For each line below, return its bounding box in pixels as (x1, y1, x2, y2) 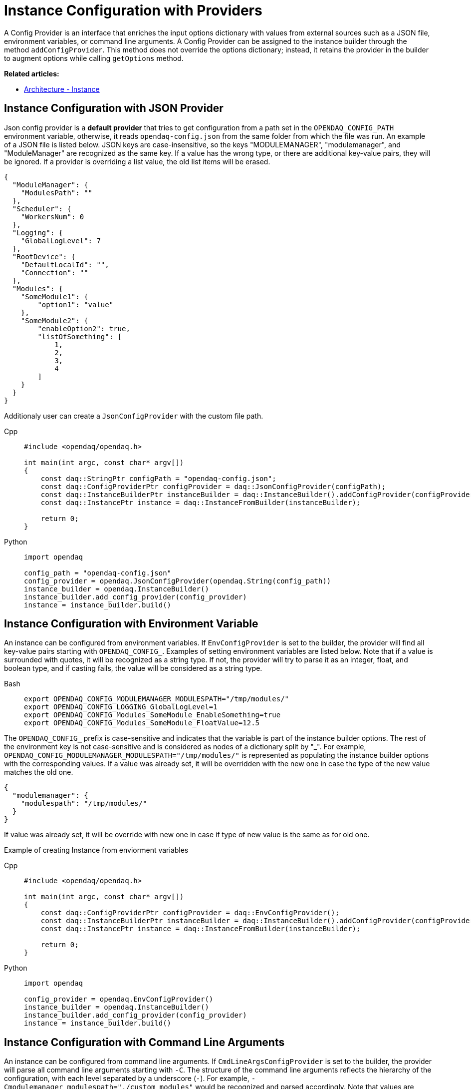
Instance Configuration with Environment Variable (4, 617, 258, 630)
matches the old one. (4, 768, 73, 777)
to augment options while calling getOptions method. (4, 53, 184, 62)
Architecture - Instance (24, 84, 100, 93)
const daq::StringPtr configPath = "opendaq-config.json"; (40, 474, 276, 483)
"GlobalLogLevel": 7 (20, 236, 101, 245)
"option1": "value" (37, 300, 114, 309)
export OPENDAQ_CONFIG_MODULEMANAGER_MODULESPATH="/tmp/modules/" (24, 695, 289, 703)
